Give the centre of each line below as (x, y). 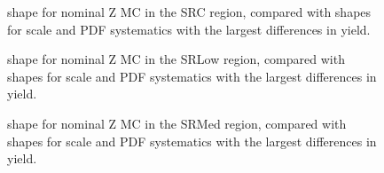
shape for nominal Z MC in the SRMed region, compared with (177, 123)
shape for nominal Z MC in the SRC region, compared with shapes (189, 12)
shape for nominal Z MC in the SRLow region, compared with (176, 59)
